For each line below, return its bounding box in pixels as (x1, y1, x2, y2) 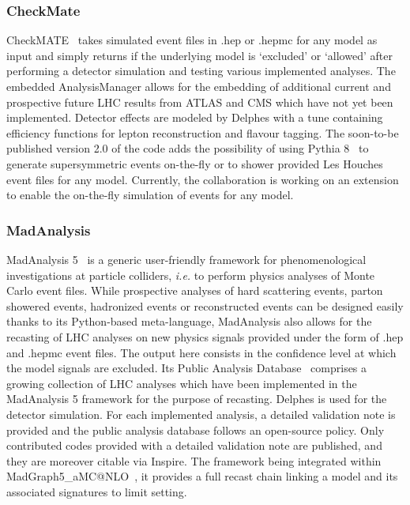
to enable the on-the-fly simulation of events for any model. (6, 187, 294, 203)
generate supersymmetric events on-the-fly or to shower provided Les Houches (6, 155, 383, 171)
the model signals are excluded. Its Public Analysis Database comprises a (6, 360, 367, 376)
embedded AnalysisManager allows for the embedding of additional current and (6, 78, 391, 94)
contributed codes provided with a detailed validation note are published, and (6, 437, 382, 454)
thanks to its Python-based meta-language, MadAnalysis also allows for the (6, 313, 372, 330)
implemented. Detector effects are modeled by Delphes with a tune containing (6, 109, 383, 126)
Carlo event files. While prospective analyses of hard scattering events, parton (6, 282, 383, 299)
